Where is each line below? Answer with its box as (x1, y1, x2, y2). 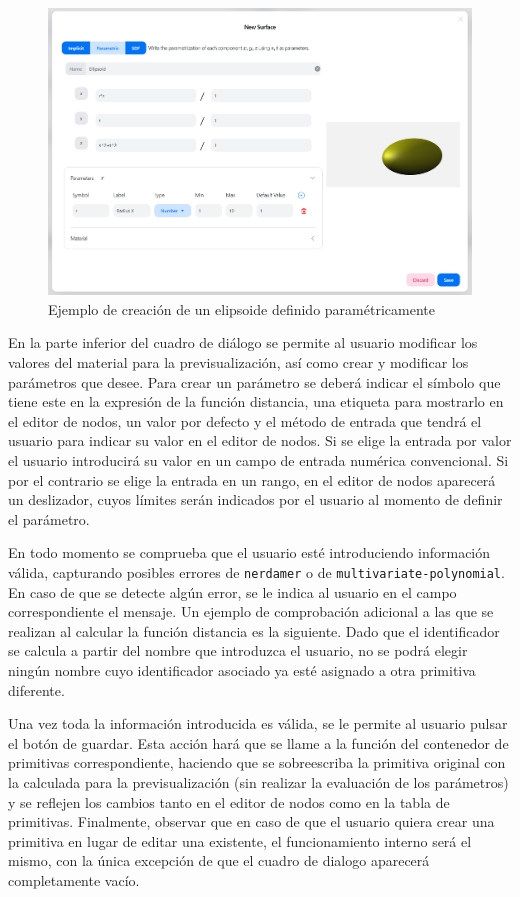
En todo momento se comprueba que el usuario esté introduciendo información (8, 542, 491, 563)
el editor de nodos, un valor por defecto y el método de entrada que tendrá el (8, 410, 482, 431)
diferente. (8, 679, 65, 700)
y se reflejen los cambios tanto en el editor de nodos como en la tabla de (8, 791, 450, 812)
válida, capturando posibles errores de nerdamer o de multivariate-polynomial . (8, 561, 505, 582)
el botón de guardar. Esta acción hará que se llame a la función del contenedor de (8, 732, 509, 753)
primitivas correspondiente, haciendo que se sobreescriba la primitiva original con (8, 752, 506, 773)
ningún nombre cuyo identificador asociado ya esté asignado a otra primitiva (8, 659, 476, 680)
